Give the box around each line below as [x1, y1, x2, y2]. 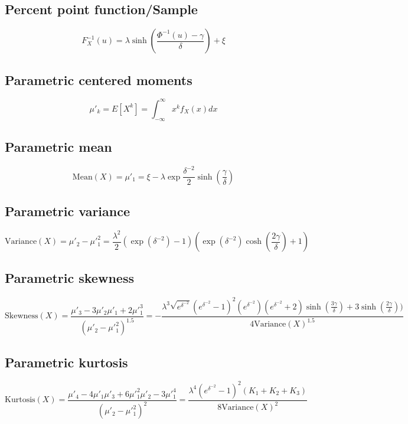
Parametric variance [5, 202, 130, 220]
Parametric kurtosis [5, 353, 128, 371]
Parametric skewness [5, 269, 134, 287]
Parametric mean [5, 138, 112, 156]
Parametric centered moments [5, 70, 192, 89]
